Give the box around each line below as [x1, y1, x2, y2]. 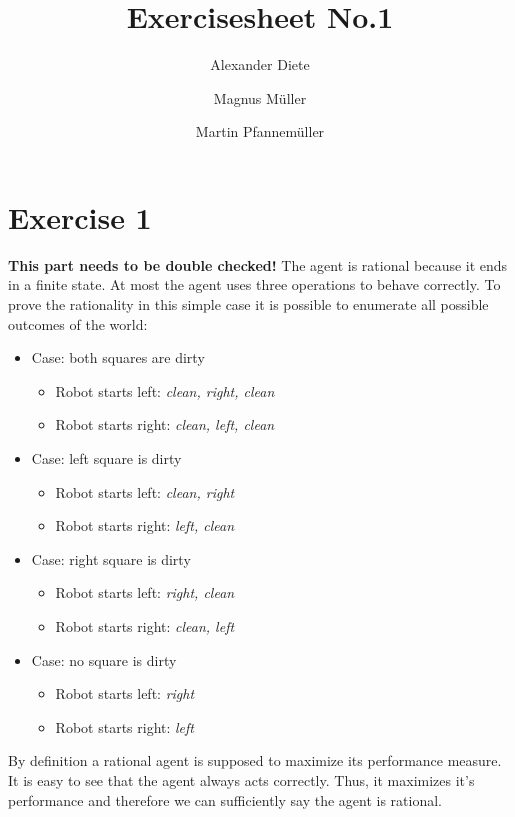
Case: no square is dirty [31, 649, 177, 670]
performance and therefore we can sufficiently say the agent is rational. [8, 789, 443, 810]
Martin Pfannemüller [195, 121, 325, 142]
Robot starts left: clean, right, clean [55, 380, 275, 401]
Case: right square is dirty [31, 548, 191, 569]
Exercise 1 [8, 196, 152, 237]
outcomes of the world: [8, 313, 148, 334]
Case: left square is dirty [31, 448, 182, 468]
